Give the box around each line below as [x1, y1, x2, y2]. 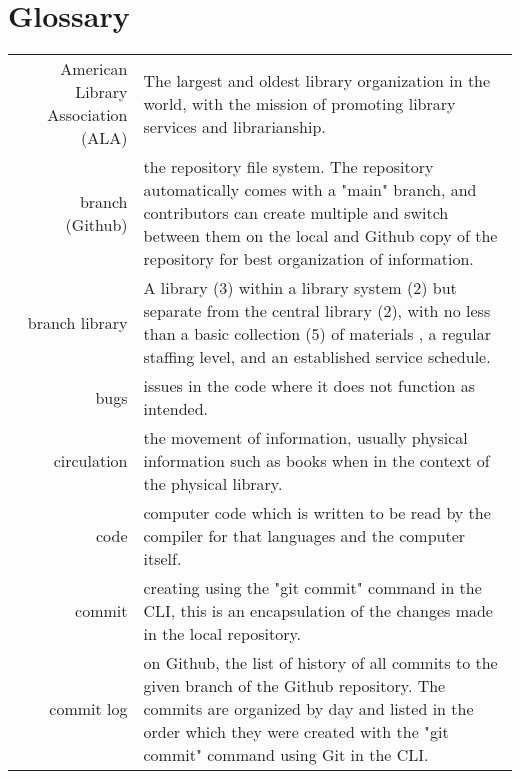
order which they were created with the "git [143, 720, 449, 744]
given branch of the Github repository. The [143, 674, 446, 698]
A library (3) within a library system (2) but [143, 276, 457, 300]
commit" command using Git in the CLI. [143, 743, 429, 767]
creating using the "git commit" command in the [143, 576, 482, 600]
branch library [27, 310, 128, 334]
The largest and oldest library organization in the [143, 68, 491, 92]
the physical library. [143, 472, 283, 496]
